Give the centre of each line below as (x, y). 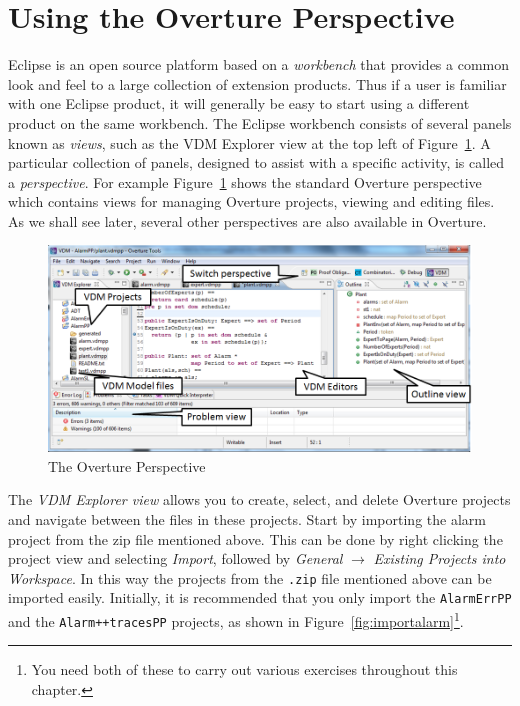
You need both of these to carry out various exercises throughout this (244, 669)
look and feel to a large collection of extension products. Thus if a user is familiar (257, 83)
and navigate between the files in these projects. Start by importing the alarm (247, 518)
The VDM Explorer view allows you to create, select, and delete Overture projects (259, 499)
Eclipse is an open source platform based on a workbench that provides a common (259, 64)
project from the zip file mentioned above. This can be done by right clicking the (255, 538)
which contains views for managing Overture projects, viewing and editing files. (251, 201)
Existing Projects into (439, 558)
